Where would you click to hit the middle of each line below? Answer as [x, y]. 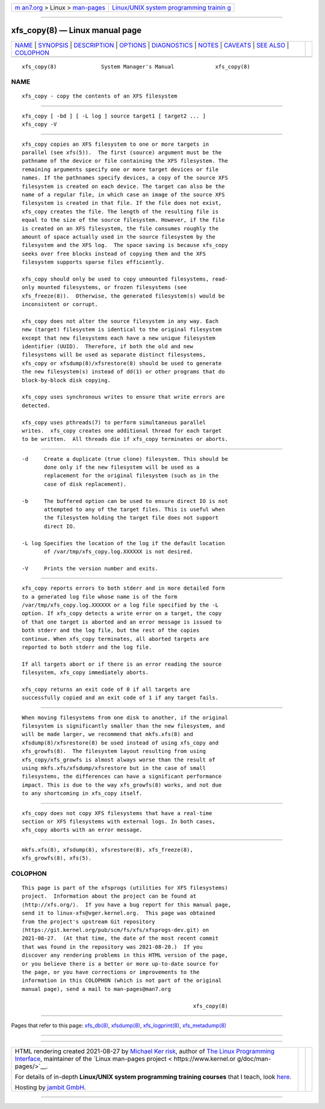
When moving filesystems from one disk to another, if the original [125, 717]
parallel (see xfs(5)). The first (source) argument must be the [122, 153]
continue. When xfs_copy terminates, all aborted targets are [116, 639]
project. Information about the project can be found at [109, 896]
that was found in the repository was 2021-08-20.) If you [112, 947]
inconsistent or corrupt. [60, 305]
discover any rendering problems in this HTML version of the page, [125, 955]
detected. [36, 405]
